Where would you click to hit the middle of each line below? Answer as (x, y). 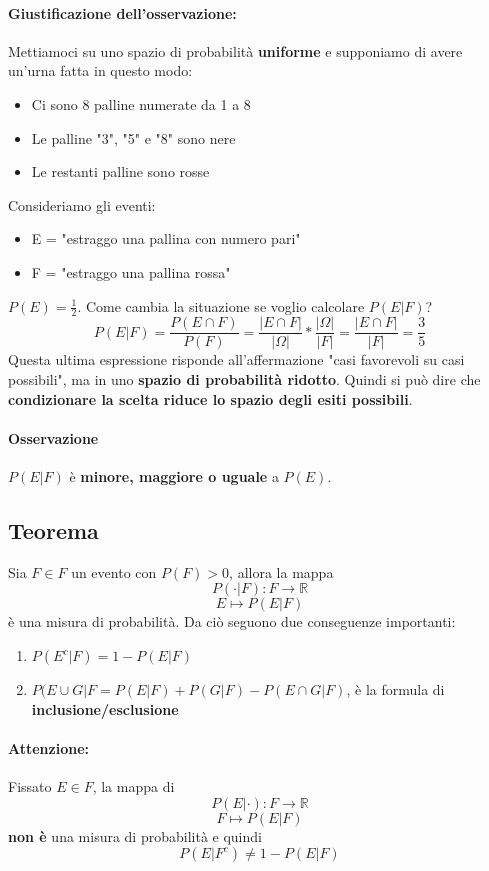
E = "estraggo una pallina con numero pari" (166, 238)
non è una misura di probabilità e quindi (135, 835)
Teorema (53, 530)
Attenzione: (49, 747)
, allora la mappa (281, 571)
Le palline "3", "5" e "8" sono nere (133, 137)
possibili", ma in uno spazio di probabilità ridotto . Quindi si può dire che (244, 379)
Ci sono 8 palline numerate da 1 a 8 (141, 103)
